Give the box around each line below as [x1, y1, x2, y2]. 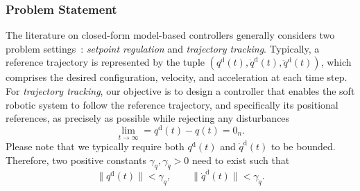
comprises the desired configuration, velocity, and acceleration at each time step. [6, 70, 348, 84]
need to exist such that [191, 152, 290, 167]
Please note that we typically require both [6, 139, 185, 154]
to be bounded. [271, 139, 336, 154]
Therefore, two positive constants [6, 152, 146, 167]
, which [320, 55, 352, 69]
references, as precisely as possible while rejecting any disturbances [6, 111, 290, 125]
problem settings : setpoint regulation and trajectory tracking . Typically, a [6, 41, 320, 55]
